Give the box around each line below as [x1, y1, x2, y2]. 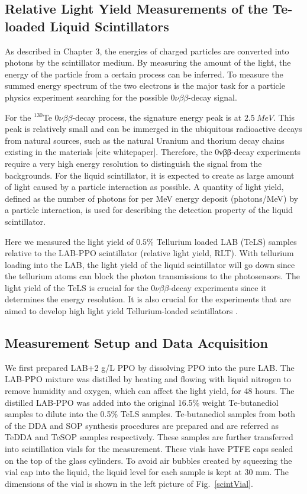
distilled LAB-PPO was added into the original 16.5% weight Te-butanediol [5, 396, 279, 408]
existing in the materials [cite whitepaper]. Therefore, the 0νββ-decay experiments [5, 146, 301, 158]
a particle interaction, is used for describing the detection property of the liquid [5, 204, 293, 216]
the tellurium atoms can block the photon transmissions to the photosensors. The [5, 270, 300, 282]
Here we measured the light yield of [5, 235, 134, 247]
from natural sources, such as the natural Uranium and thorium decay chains [5, 134, 285, 146]
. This [273, 111, 295, 123]
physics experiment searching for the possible [5, 91, 168, 103]
